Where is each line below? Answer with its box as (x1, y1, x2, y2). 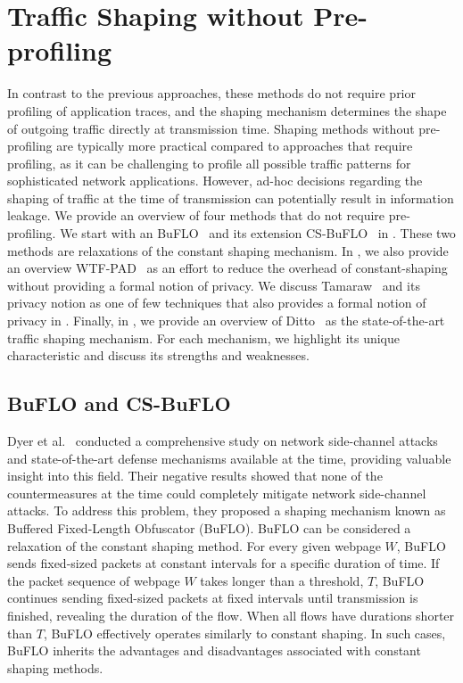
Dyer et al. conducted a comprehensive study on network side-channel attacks (7, 432, 438, 450)
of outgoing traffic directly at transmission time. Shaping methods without (7, 119, 415, 137)
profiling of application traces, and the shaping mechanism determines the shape (7, 101, 447, 119)
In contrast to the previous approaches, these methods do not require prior (7, 84, 416, 103)
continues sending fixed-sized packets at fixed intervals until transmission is (7, 588, 418, 607)
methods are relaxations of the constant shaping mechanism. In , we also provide (7, 241, 449, 259)
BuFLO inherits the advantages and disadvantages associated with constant (7, 641, 421, 660)
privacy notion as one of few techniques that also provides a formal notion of (7, 293, 426, 312)
